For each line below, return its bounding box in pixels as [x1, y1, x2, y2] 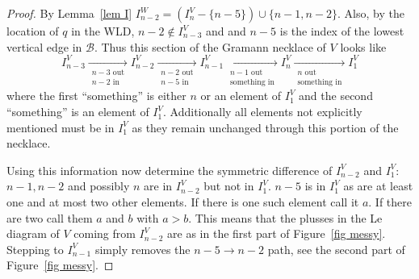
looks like [340, 38, 387, 55]
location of [6, 23, 59, 39]
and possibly [67, 177, 130, 194]
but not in [203, 177, 254, 194]
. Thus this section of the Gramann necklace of [94, 38, 326, 55]
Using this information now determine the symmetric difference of [6, 161, 333, 178]
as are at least [343, 177, 413, 194]
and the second [299, 87, 373, 104]
